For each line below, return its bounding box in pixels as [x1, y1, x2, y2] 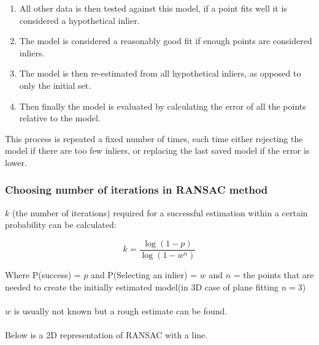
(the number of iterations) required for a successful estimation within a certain [12, 206, 308, 219]
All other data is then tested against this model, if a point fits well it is [19, 2, 287, 14]
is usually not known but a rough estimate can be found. [13, 304, 228, 317]
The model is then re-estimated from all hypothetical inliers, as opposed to [19, 67, 301, 80]
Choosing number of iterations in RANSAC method [5, 182, 268, 197]
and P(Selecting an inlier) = [91, 268, 198, 281]
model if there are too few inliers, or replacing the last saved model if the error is [5, 144, 310, 157]
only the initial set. [19, 78, 91, 91]
